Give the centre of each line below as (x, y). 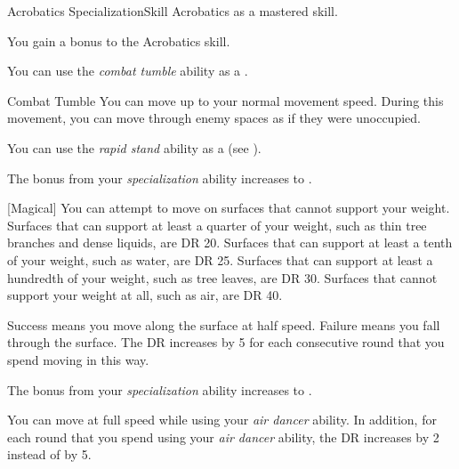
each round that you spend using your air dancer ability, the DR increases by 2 (223, 437)
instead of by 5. (49, 454)
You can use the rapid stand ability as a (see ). (134, 147)
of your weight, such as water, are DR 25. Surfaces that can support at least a (220, 259)
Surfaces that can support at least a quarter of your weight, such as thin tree (217, 225)
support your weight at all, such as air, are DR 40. (145, 295)
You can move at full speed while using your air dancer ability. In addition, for (222, 420)
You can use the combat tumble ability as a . (128, 71)
